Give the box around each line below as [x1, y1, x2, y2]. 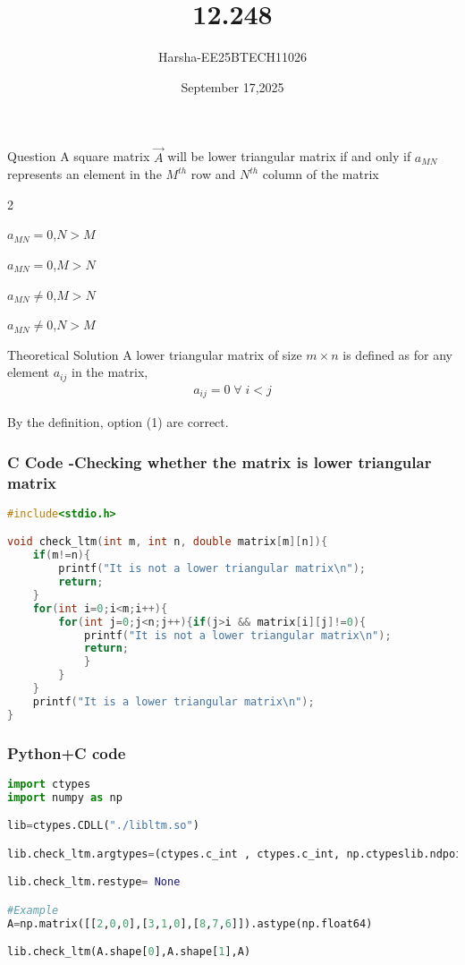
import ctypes [7, 777, 91, 790]
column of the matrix [262, 165, 379, 184]
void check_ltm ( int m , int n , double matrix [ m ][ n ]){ [7, 535, 328, 549]
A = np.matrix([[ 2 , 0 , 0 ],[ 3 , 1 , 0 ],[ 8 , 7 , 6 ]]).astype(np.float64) [7, 917, 373, 930]
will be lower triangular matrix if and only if [167, 147, 411, 166]
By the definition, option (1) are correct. [7, 413, 229, 431]
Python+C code [7, 741, 126, 764]
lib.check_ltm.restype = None [7, 875, 181, 889]
